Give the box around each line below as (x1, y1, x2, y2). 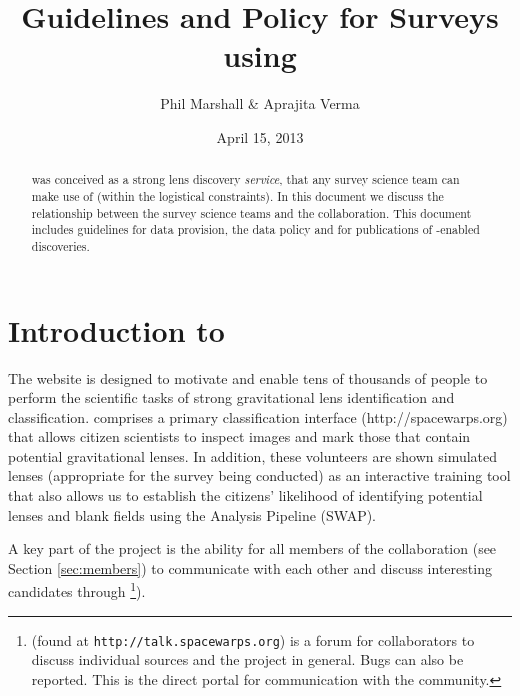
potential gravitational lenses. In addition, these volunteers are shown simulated (8, 445, 498, 466)
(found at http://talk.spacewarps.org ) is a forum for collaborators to (31, 629, 475, 650)
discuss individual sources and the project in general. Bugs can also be (31, 649, 464, 670)
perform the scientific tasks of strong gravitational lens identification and (8, 387, 455, 408)
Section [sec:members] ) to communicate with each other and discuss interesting (8, 557, 492, 578)
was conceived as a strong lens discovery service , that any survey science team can (31, 171, 460, 188)
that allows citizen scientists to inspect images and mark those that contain (8, 426, 471, 447)
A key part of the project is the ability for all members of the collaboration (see (8, 538, 497, 559)
